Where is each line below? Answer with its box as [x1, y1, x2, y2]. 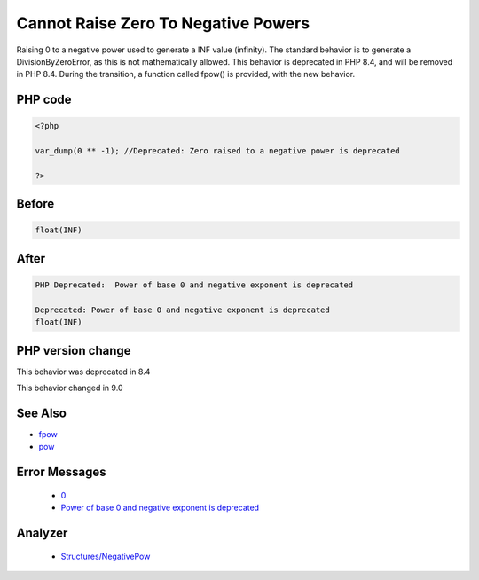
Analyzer [16, 526, 68, 541]
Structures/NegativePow [60, 551, 151, 561]
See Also [16, 405, 67, 420]
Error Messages [16, 465, 106, 480]
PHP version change [16, 342, 132, 358]
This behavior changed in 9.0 [16, 382, 123, 394]
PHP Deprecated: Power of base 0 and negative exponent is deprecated [35, 280, 354, 290]
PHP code [16, 92, 72, 107]
